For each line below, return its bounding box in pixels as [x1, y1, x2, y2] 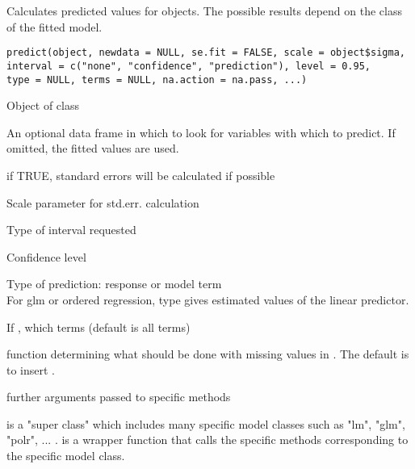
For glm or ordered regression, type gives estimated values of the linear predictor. [6, 291, 409, 308]
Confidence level [6, 248, 86, 265]
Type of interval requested [6, 221, 136, 238]
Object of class [6, 97, 79, 114]
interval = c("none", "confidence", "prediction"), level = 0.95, [6, 60, 371, 72]
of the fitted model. [6, 18, 103, 35]
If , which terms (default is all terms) [6, 318, 191, 335]
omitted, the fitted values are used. [6, 140, 179, 157]
